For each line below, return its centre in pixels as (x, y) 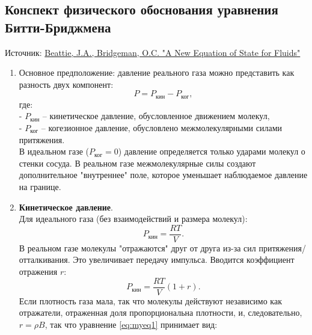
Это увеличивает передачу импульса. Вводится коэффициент (184, 260)
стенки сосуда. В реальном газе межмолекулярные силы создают (137, 163)
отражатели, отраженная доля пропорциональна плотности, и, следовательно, (161, 312)
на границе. (40, 186)
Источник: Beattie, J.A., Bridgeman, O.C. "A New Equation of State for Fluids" (153, 52)
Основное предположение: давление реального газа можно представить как (157, 72)
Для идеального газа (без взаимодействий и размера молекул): (133, 219)
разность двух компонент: (66, 84)
